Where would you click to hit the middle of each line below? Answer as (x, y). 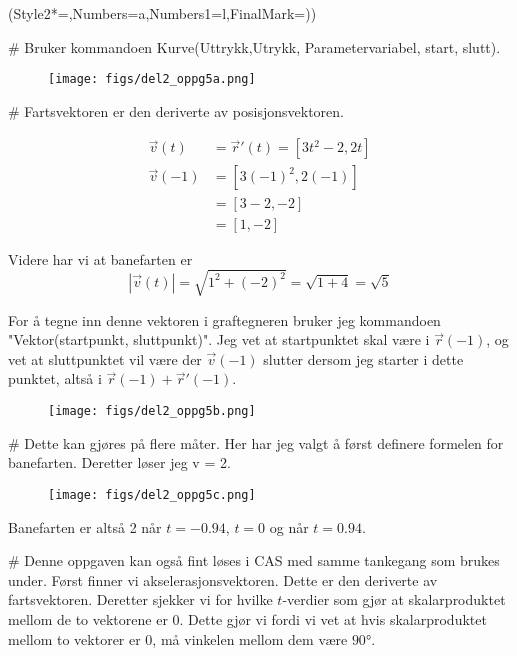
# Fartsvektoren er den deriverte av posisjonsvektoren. (176, 110)
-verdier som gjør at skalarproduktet (394, 599)
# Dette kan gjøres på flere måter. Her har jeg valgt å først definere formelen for (256, 442)
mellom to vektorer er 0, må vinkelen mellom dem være (178, 638)
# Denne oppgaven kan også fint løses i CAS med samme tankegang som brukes (254, 560)
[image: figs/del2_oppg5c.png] (152, 494)
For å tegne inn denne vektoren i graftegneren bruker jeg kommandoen (224, 319)
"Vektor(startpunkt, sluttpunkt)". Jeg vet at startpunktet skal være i (219, 339)
